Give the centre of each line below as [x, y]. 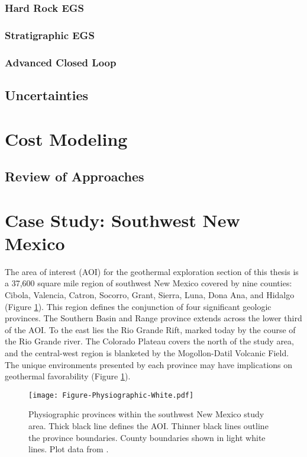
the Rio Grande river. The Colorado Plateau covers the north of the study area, [149, 341]
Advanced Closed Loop [61, 62]
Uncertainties [47, 95]
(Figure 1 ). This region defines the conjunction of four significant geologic [138, 306]
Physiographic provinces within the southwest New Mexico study [146, 414]
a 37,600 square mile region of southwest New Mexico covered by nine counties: [148, 283]
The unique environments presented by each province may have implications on [149, 364]
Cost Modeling [66, 138]
